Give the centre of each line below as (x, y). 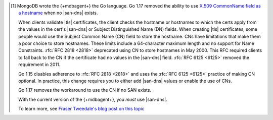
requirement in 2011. (39, 65)
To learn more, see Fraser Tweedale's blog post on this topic (81, 109)
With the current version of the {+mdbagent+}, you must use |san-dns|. (93, 99)
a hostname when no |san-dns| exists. (58, 13)
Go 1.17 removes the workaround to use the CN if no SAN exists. (85, 90)
